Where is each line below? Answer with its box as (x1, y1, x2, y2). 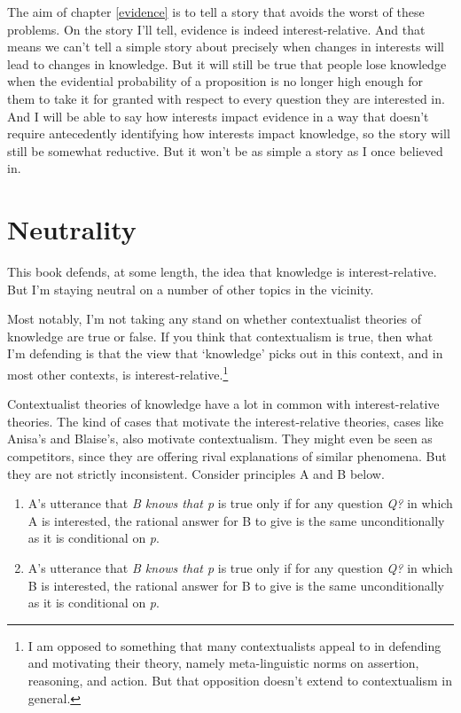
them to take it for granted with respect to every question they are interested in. (7, 89, 445, 107)
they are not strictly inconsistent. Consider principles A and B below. (7, 464, 385, 482)
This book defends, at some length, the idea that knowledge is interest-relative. (7, 262, 437, 281)
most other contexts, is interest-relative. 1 (7, 363, 229, 383)
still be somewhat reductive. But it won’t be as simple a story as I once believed (7, 141, 443, 160)
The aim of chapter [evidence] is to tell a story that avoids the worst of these (7, 3, 425, 20)
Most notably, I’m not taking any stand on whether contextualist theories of (7, 309, 422, 328)
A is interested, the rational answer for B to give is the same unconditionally (27, 511, 445, 529)
